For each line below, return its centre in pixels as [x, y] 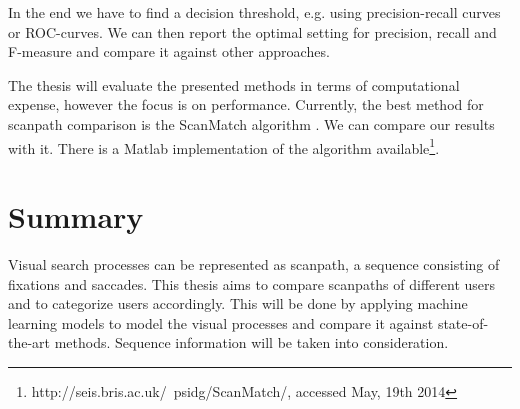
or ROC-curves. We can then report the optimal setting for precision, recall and [252, 31]
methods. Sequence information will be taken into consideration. [251, 342]
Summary [76, 216]
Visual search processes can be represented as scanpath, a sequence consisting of [254, 263]
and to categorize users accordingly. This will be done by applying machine [238, 303]
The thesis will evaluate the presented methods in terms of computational [234, 84]
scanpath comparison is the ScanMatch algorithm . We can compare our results [251, 123]
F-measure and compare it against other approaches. [169, 51]
